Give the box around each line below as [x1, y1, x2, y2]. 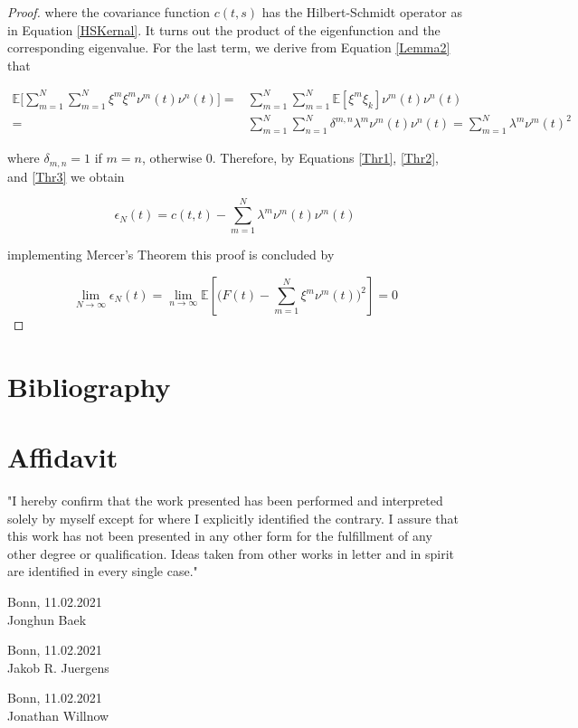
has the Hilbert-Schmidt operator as [261, 3, 462, 21]
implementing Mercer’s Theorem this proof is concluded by [7, 245, 335, 264]
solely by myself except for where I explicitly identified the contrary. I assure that [7, 508, 460, 527]
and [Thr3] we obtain [7, 166, 125, 185]
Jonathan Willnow [7, 706, 109, 725]
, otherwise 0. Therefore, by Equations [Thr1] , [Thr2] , [141, 148, 439, 167]
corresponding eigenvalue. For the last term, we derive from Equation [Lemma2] [7, 38, 450, 57]
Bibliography [7, 367, 171, 404]
